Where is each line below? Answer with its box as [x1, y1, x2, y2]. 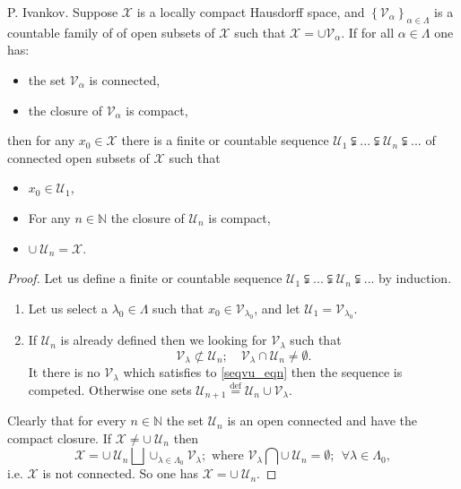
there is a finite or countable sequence [121, 131, 329, 150]
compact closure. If [7, 428, 111, 447]
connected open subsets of [7, 148, 150, 167]
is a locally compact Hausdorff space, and [136, 3, 365, 21]
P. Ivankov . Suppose [7, 3, 118, 21]
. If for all [341, 22, 395, 41]
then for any [7, 131, 75, 150]
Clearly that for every [7, 411, 126, 430]
